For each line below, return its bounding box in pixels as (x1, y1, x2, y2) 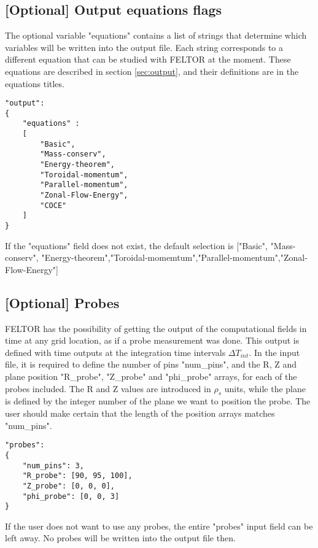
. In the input (249, 345, 300, 358)
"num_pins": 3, (22, 461, 84, 470)
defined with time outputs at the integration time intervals (5, 345, 226, 358)
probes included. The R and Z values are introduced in (5, 382, 211, 395)
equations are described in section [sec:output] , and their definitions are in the (5, 64, 299, 77)
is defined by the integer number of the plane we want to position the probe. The (5, 395, 311, 407)
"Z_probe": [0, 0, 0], (22, 481, 115, 490)
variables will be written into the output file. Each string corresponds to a (5, 41, 283, 53)
